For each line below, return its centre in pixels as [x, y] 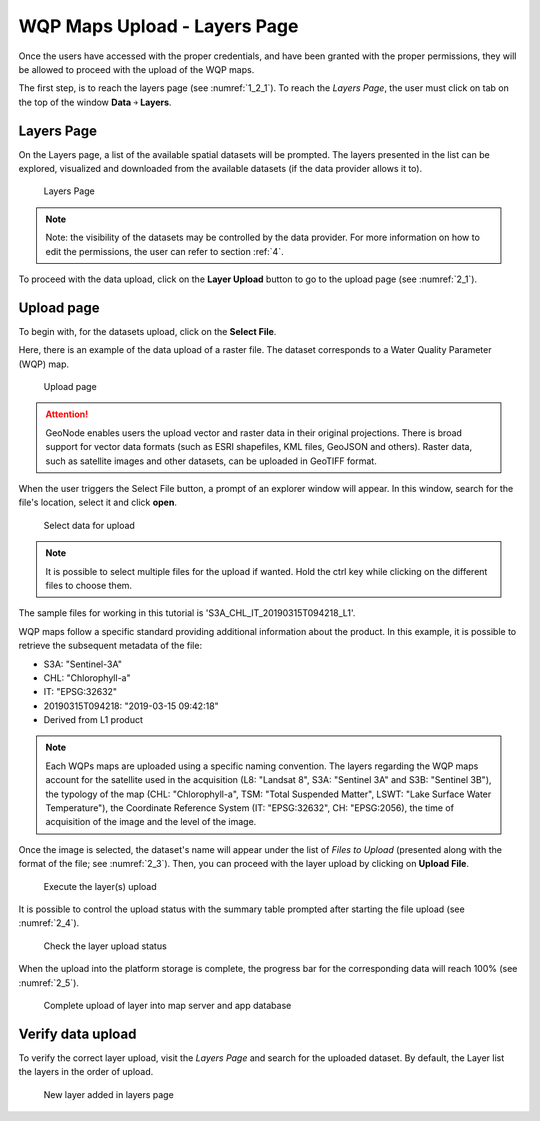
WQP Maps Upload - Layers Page [158, 26]
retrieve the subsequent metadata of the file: [110, 646]
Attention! [67, 414]
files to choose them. [89, 585]
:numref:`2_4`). [49, 923]
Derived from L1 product [93, 720]
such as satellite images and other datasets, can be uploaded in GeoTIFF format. [211, 461]
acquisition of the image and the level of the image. [151, 822]
